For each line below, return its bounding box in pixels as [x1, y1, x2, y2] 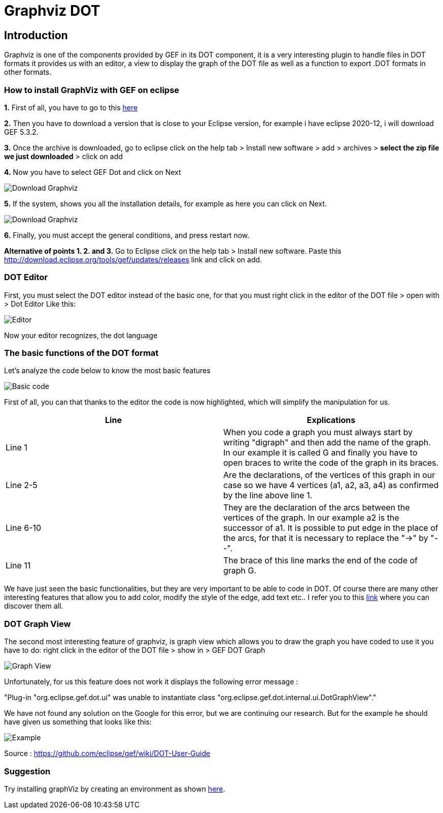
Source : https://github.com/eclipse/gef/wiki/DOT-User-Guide [4, 749, 211, 758]
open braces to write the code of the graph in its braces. [223, 458, 439, 468]
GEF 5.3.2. [4, 127, 39, 136]
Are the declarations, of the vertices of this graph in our [223, 470, 435, 480]
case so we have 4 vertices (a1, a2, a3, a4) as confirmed [223, 480, 439, 491]
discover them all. [4, 601, 63, 611]
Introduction [4, 28, 68, 42]
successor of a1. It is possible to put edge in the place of [223, 523, 438, 533]
